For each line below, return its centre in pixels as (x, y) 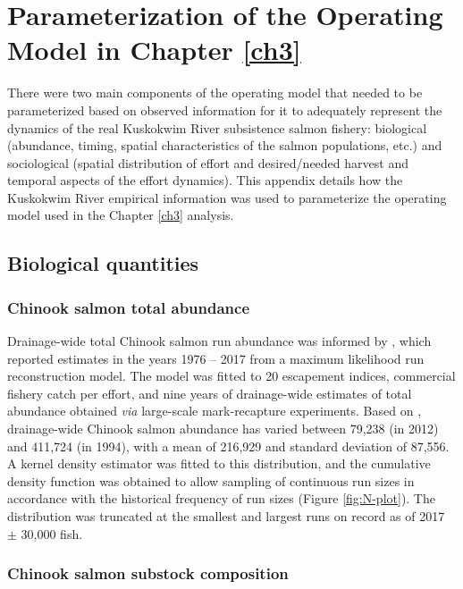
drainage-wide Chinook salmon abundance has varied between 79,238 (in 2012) (223, 429)
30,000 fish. (52, 533)
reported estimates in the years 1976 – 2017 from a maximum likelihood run (216, 358)
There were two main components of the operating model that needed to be (215, 93)
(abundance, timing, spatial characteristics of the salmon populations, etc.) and (225, 145)
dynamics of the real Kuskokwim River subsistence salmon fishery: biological (217, 127)
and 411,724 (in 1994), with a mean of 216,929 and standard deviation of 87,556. (228, 446)
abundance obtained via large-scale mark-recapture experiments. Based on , (215, 411)
